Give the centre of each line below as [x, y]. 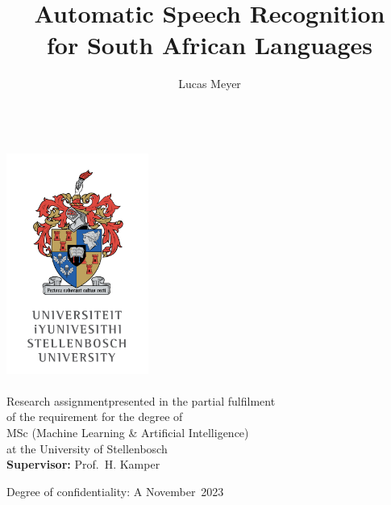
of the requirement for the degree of [95, 417]
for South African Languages [209, 45]
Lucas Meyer [210, 84]
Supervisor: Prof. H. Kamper [83, 464]
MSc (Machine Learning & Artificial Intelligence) [128, 432]
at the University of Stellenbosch [87, 448]
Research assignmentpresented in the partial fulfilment [141, 400]
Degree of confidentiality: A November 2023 [115, 491]
